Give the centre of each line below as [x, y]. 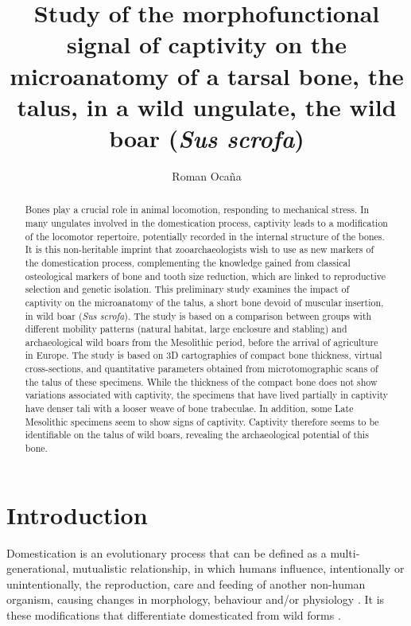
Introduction [77, 514]
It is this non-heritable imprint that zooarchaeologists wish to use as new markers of [200, 249]
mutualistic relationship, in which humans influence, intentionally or [238, 568]
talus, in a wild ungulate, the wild [207, 106]
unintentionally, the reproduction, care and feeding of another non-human [186, 583]
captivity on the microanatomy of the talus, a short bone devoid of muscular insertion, [204, 302]
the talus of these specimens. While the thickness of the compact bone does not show [201, 381]
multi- [345, 552]
